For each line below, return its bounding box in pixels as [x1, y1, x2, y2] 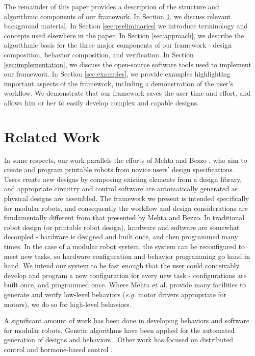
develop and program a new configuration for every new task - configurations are [4, 270, 247, 280]
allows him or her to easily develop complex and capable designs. [4, 97, 199, 107]
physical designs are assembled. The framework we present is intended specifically [4, 193, 249, 203]
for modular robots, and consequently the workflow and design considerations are [4, 203, 248, 213]
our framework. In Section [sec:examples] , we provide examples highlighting [4, 69, 230, 79]
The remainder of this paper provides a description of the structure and [4, 1, 219, 11]
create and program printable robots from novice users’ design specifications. [4, 164, 234, 175]
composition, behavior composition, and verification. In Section [4, 49, 194, 59]
